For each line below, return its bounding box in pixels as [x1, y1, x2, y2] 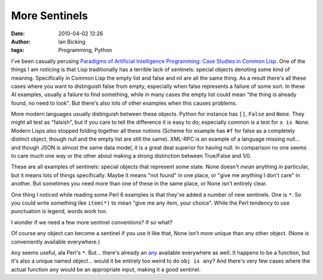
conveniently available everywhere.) [11, 238, 100, 245]
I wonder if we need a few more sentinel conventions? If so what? [11, 218, 173, 226]
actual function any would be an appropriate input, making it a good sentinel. [11, 266, 201, 273]
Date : [11, 30, 25, 37]
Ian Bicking [58, 38, 86, 45]
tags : [11, 47, 25, 54]
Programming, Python [58, 47, 112, 54]
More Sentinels [11, 9, 88, 22]
